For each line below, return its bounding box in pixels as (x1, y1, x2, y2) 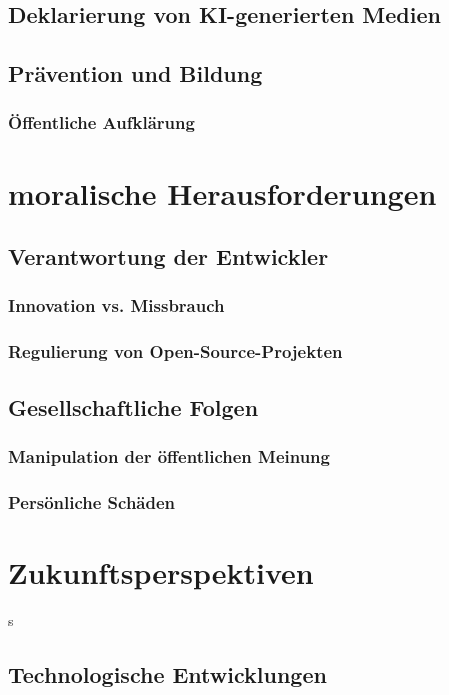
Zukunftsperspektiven (8, 551, 314, 592)
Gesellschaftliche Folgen (8, 391, 259, 422)
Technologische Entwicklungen (8, 658, 327, 689)
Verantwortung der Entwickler (8, 241, 329, 272)
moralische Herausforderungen (8, 172, 437, 213)
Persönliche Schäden (8, 489, 176, 514)
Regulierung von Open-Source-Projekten (8, 339, 343, 364)
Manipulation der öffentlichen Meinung (8, 443, 330, 468)
